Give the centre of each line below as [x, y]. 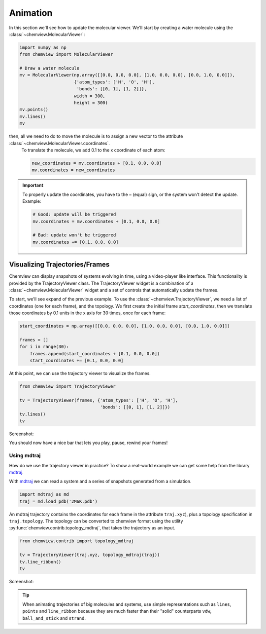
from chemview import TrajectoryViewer [67, 387]
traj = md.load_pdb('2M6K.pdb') [59, 501]
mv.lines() [33, 116]
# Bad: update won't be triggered [74, 235]
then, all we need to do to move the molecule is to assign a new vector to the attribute [96, 136]
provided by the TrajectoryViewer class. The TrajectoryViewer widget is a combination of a [101, 283]
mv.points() [34, 110]
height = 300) [91, 103]
